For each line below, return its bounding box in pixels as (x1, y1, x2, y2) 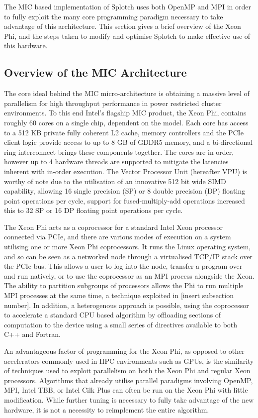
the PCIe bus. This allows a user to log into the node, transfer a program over (4, 261, 243, 271)
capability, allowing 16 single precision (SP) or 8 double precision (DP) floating (4, 186, 246, 196)
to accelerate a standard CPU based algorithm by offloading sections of (4, 310, 221, 320)
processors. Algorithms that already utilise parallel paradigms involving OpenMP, (4, 375, 253, 385)
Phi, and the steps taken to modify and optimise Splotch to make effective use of (4, 30, 251, 41)
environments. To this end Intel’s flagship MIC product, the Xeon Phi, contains (4, 107, 247, 118)
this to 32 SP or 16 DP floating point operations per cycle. (4, 205, 183, 215)
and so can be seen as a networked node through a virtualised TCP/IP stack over (4, 251, 253, 261)
